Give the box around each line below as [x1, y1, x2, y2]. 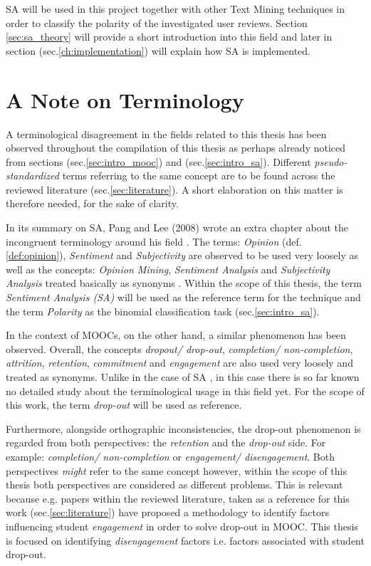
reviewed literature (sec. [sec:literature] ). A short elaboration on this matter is [6, 182, 343, 196]
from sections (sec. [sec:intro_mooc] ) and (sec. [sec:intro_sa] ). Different [6, 154, 311, 169]
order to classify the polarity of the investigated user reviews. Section [6, 15, 308, 30]
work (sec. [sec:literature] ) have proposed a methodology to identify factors [6, 505, 329, 520]
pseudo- [314, 154, 348, 169]
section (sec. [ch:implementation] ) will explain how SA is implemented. [6, 43, 311, 58]
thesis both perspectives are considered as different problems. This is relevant [6, 477, 343, 492]
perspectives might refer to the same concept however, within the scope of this [6, 463, 347, 478]
